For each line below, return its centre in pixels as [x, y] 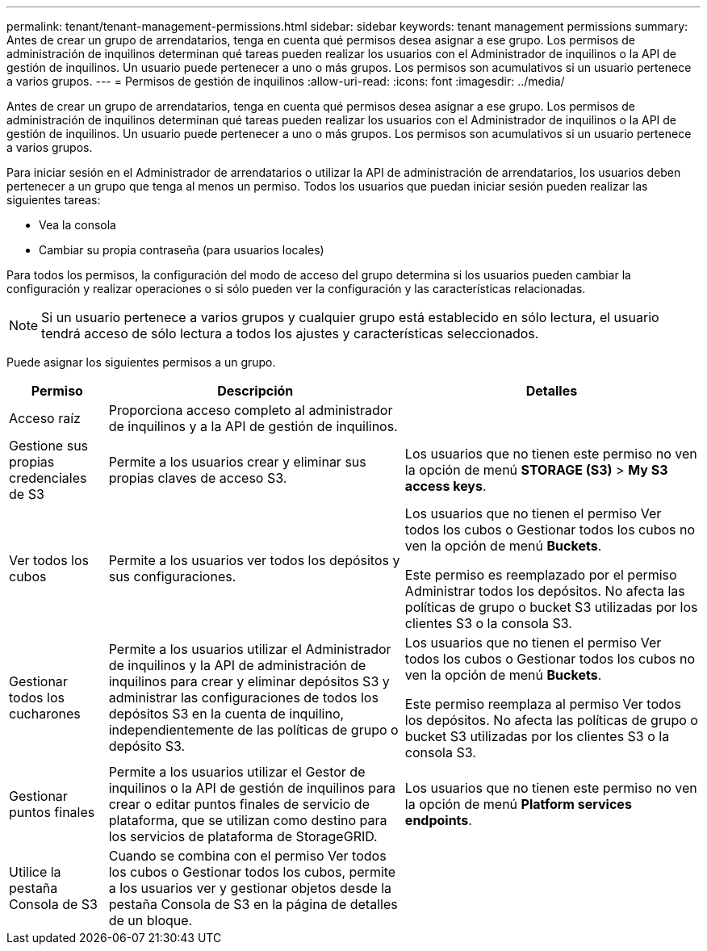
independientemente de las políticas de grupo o [253, 730]
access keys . [446, 486]
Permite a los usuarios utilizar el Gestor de [237, 772]
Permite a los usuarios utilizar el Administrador [250, 649]
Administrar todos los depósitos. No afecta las [545, 591]
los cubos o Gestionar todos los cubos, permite [252, 872]
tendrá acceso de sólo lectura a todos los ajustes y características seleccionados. [290, 333]
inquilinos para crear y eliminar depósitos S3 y [249, 681]
